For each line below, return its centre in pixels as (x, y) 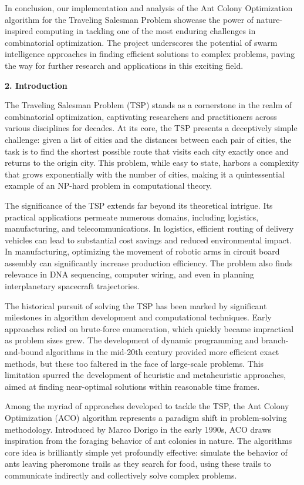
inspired (19, 31)
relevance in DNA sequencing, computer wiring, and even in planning (129, 274)
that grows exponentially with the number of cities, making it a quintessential (145, 174)
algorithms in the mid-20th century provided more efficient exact (163, 352)
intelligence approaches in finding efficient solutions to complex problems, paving (150, 54)
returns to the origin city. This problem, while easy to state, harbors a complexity (152, 163)
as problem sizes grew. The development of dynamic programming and (132, 340)
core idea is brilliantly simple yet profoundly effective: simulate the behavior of (146, 452)
